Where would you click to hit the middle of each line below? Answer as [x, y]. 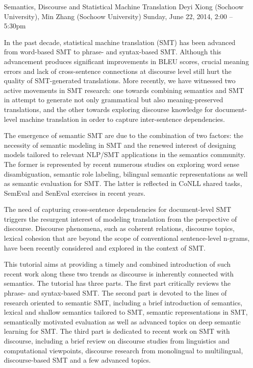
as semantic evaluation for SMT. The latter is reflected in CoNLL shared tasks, [123, 183]
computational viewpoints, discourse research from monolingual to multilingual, [124, 350]
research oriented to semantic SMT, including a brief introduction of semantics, [123, 302]
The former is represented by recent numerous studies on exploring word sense [122, 164]
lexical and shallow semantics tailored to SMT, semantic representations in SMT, [126, 312]
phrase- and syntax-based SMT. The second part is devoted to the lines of [115, 293]
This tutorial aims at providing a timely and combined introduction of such [117, 264]
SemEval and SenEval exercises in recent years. [75, 193]
